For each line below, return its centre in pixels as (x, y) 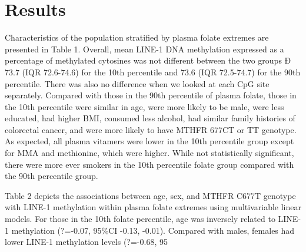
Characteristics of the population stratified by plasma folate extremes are (137, 37)
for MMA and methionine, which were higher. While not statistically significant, (149, 153)
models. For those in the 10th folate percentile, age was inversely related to (140, 219)
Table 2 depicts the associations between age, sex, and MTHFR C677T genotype (150, 195)
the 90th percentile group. (51, 176)
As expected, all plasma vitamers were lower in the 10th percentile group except (149, 141)
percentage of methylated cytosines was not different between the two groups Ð (148, 60)
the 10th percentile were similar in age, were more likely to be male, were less (144, 106)
